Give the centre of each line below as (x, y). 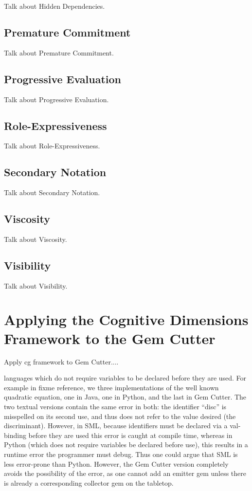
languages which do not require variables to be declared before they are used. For (125, 378)
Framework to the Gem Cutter (110, 338)
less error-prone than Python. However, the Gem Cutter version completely (116, 464)
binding (15, 435)
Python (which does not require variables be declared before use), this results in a (126, 445)
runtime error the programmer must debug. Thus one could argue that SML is (121, 454)
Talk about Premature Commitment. (59, 52)
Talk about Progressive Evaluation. (56, 99)
